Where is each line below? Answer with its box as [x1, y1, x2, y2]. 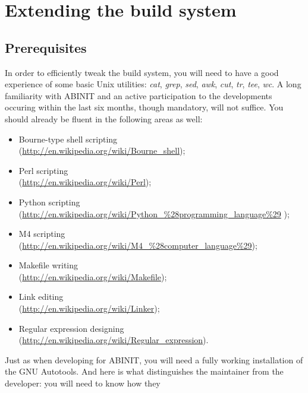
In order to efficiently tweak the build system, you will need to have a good [5, 66, 279, 78]
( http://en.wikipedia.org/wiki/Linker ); [18, 302, 160, 315]
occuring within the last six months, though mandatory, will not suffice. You [5, 101, 284, 113]
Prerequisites [5, 38, 87, 56]
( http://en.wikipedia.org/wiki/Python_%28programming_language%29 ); [18, 207, 290, 220]
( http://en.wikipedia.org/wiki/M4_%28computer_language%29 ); [18, 239, 257, 251]
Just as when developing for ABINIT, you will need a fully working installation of [5, 353, 303, 366]
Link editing [18, 290, 64, 303]
